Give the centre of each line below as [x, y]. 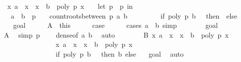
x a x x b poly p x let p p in [70, 6]
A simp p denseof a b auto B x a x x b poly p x [116, 34]
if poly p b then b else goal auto [120, 53]
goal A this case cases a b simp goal [115, 25]
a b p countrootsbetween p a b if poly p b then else [124, 15]
